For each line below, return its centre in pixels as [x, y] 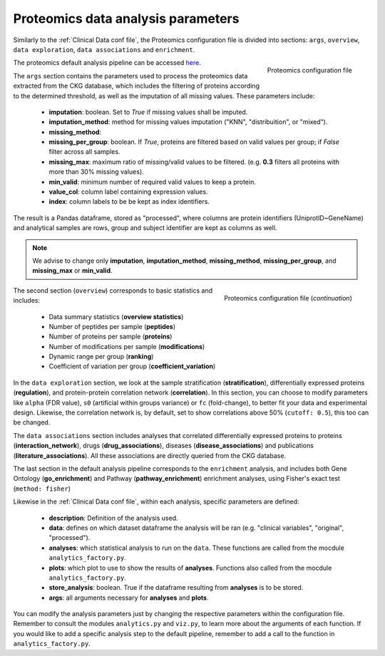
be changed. [32, 422]
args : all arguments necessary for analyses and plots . [129, 598]
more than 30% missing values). [96, 172]
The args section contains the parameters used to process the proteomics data [130, 76]
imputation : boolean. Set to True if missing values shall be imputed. [148, 112]
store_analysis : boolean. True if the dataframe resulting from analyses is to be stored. [176, 588]
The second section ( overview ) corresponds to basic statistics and [113, 290]
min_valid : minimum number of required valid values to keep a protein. [152, 182]
